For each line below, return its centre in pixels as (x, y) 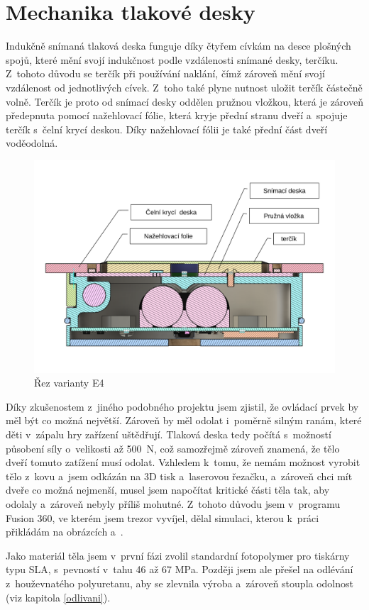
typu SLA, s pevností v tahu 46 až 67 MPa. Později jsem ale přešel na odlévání (180, 569)
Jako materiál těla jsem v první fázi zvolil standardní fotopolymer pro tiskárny (178, 555)
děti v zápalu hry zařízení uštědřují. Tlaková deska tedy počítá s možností (169, 434)
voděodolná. (32, 143)
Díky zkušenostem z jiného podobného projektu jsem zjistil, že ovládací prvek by (182, 406)
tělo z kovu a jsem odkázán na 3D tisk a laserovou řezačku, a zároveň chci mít (179, 476)
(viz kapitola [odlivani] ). (58, 597)
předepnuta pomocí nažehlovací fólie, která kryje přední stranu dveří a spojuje (177, 115)
